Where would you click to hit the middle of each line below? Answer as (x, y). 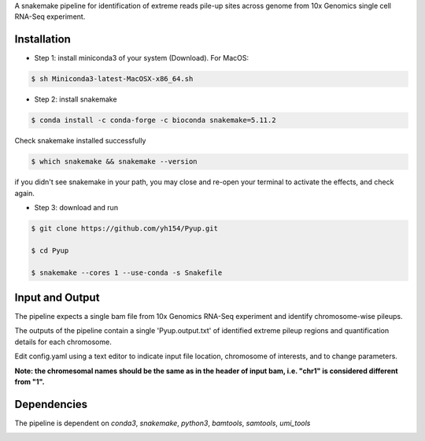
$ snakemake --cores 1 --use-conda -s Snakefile (127, 272)
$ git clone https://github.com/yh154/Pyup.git (124, 228)
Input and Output (57, 297)
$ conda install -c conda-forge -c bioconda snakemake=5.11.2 (153, 120)
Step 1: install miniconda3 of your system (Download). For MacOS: (142, 58)
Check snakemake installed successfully (80, 141)
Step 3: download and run (76, 207)
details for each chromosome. (63, 342)
